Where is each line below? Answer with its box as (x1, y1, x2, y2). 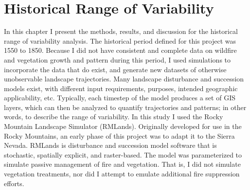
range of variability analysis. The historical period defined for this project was (4, 35, 236, 46)
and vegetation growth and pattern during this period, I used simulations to (4, 54, 231, 64)
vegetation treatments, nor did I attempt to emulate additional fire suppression (4, 169, 240, 179)
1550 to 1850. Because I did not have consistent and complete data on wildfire (4, 45, 237, 55)
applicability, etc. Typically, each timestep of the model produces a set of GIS (4, 93, 235, 103)
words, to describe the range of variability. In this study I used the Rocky (4, 111, 223, 122)
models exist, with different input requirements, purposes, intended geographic (4, 83, 238, 93)
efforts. (4, 178, 24, 188)
